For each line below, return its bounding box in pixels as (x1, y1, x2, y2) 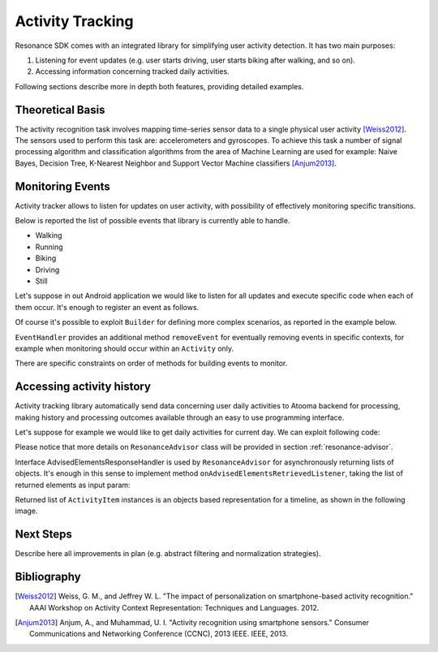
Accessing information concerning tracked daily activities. (35, 67, 230, 76)
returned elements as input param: (15, 480, 131, 490)
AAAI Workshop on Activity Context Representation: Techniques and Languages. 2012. (29, 602, 320, 612)
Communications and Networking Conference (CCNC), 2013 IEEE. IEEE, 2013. (29, 629, 288, 639)
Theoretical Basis (15, 102, 105, 117)
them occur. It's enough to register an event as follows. (15, 302, 200, 312)
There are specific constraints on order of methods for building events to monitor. (15, 358, 288, 369)
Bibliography (15, 570, 81, 584)
